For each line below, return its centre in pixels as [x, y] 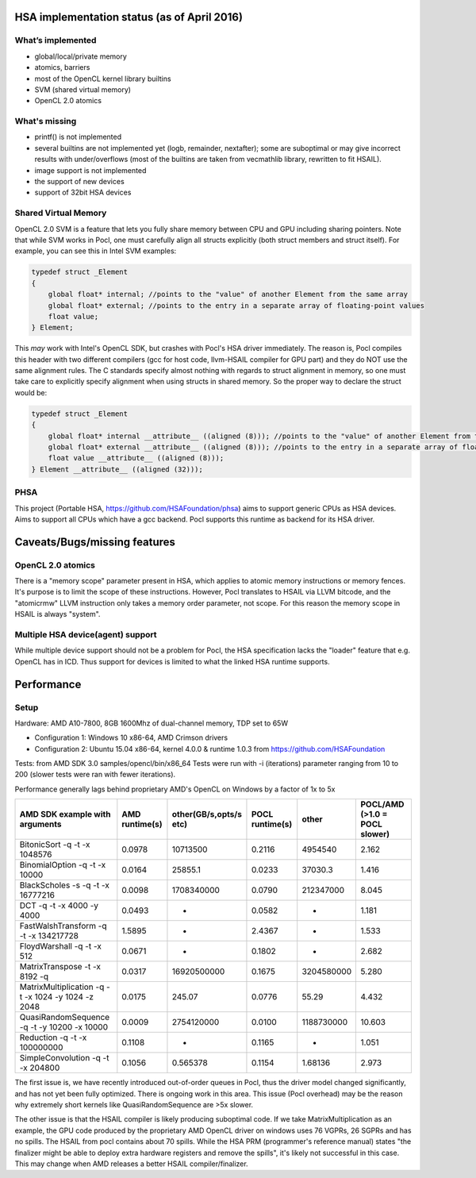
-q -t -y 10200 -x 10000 [64, 1027]
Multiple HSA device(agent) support [86, 634]
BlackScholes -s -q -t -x [65, 885]
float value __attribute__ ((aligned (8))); [136, 458]
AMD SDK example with [65, 814]
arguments [41, 824]
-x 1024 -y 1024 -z [59, 997]
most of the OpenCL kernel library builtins [103, 79]
